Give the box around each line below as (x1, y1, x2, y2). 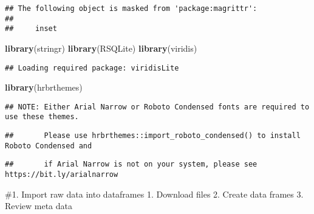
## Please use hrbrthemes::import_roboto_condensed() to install (5, 131, 301, 140)
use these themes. (5, 112, 79, 122)
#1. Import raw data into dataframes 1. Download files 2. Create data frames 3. (5, 187, 304, 200)
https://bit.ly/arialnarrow (5, 170, 118, 179)
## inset (5, 24, 57, 33)
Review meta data (5, 199, 73, 212)
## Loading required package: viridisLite (5, 63, 179, 72)
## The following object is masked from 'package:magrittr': (5, 4, 258, 13)
